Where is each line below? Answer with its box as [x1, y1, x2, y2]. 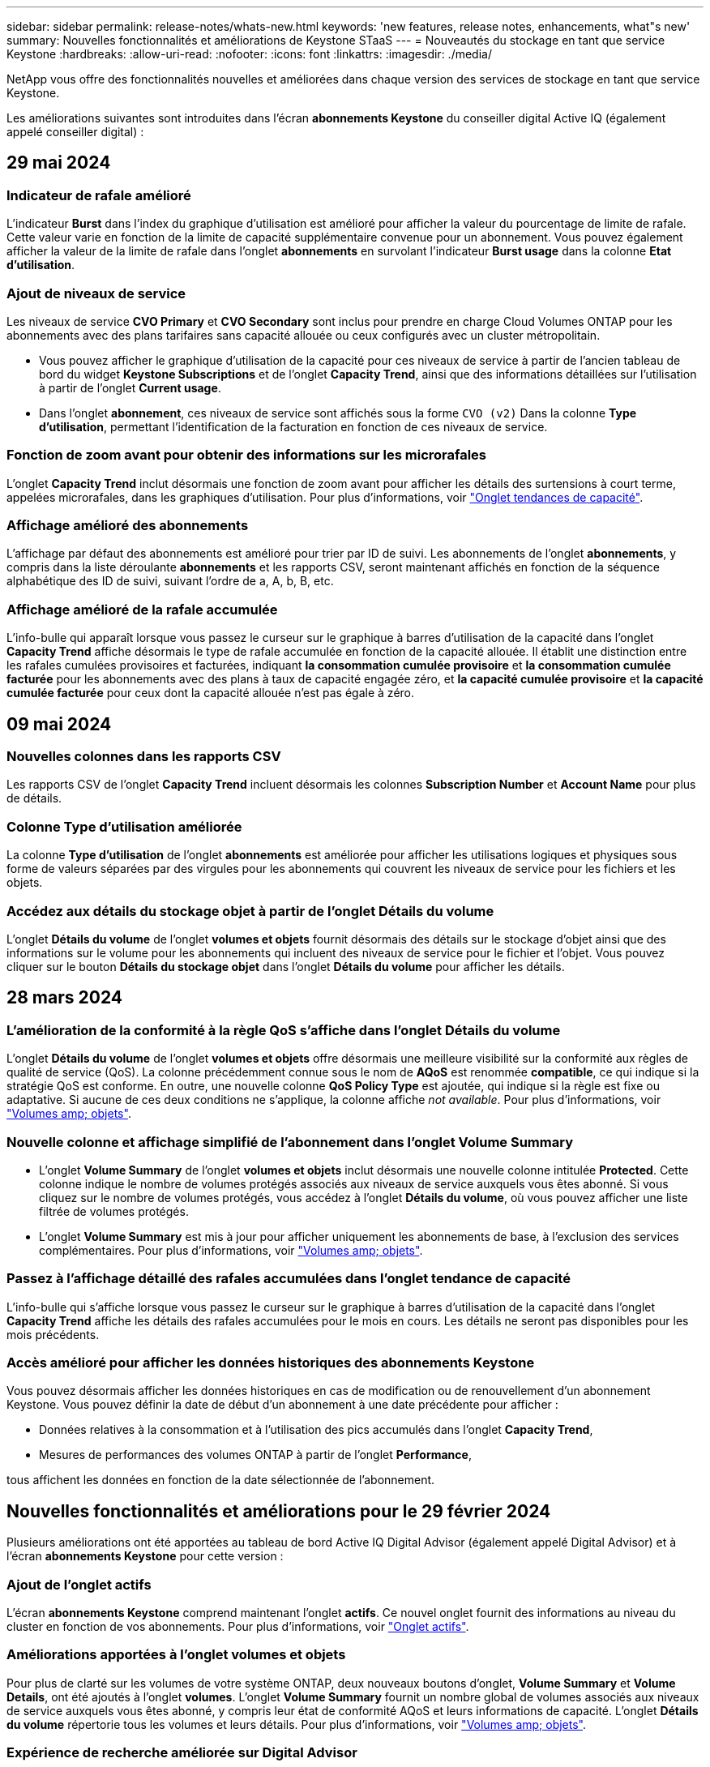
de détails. [6, 791, 62, 806]
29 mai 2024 [6, 152, 111, 173]
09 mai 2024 [6, 713, 112, 734]
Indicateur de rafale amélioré [6, 186, 191, 203]
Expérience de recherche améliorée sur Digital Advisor [6, 1744, 357, 1761]
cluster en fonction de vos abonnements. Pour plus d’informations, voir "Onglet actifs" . [6, 1619, 469, 1633]
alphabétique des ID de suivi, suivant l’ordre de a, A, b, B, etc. [6, 574, 334, 588]
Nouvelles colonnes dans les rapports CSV [6, 748, 281, 765]
